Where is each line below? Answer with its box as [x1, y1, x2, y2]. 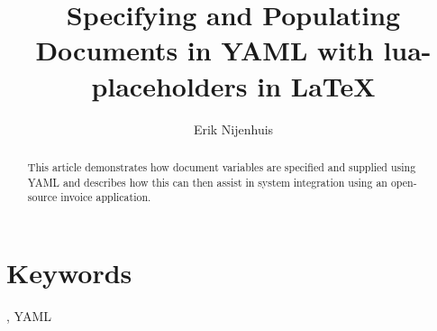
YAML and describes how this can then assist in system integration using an [27, 174, 387, 189]
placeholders [91, 67, 248, 104]
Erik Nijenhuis [193, 119, 274, 138]
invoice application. [60, 189, 151, 205]
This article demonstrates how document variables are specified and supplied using [27, 159, 416, 174]
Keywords [6, 253, 132, 290]
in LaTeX [257, 67, 376, 104]
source [27, 189, 58, 205]
